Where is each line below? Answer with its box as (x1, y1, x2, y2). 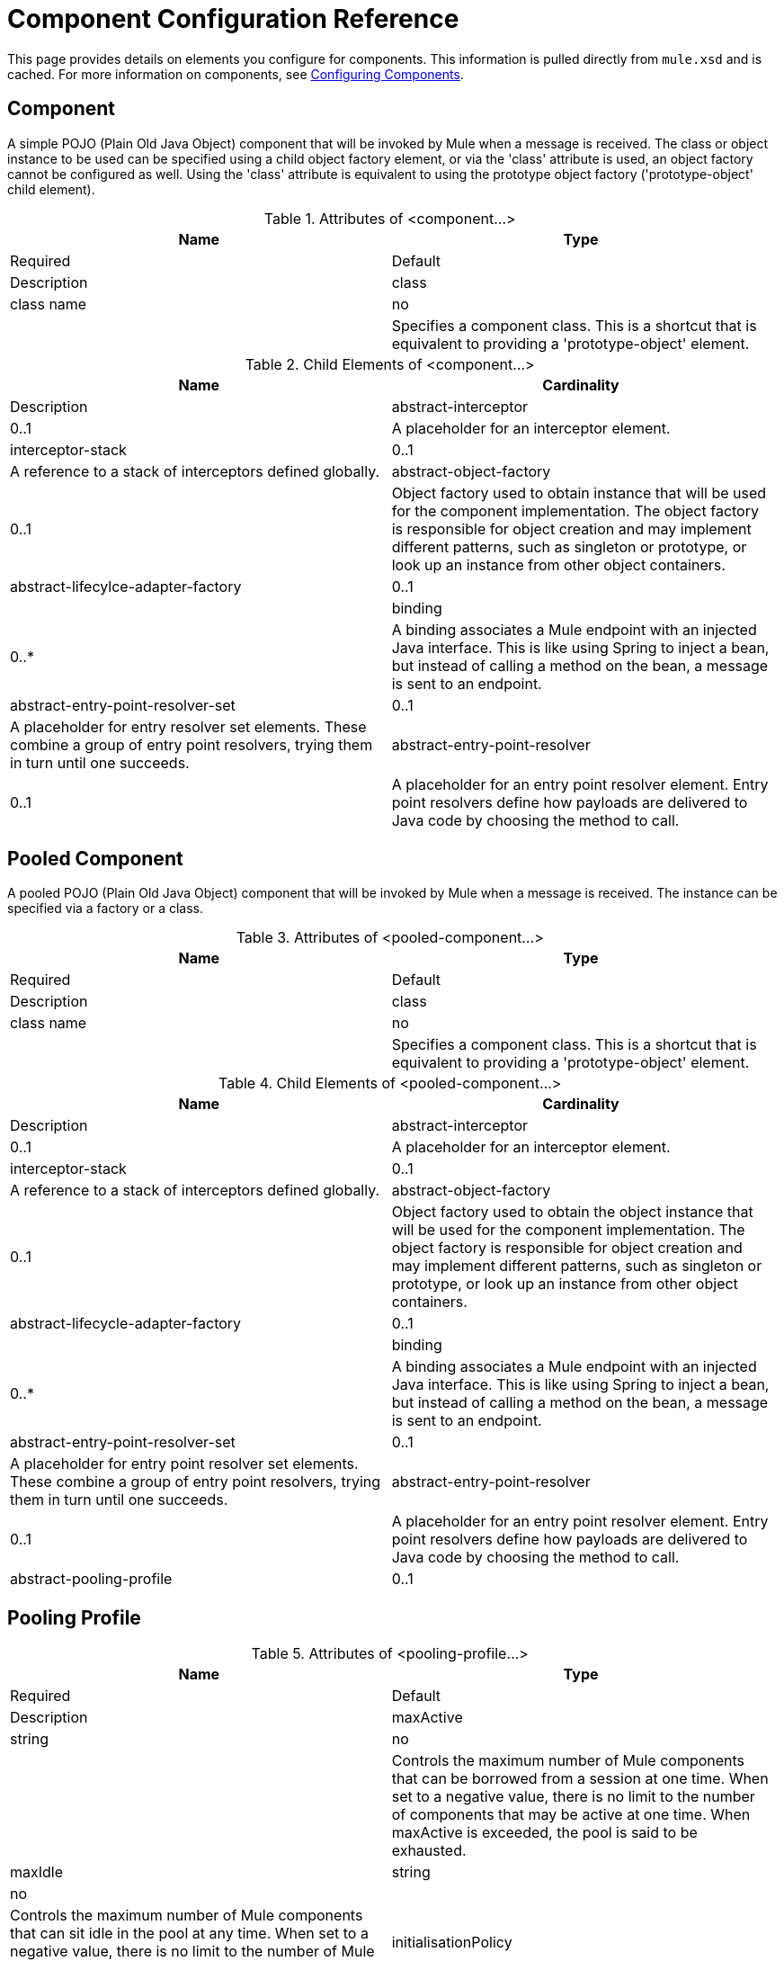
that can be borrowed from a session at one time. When (391, 1769, 769, 1788)
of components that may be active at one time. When (391, 1805, 751, 1824)
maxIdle (10, 1863, 64, 1882)
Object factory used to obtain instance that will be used (391, 483, 767, 502)
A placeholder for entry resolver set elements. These (10, 717, 367, 736)
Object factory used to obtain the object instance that (391, 1203, 753, 1222)
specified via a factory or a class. (7, 900, 204, 917)
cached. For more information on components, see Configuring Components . (7, 66, 464, 82)
